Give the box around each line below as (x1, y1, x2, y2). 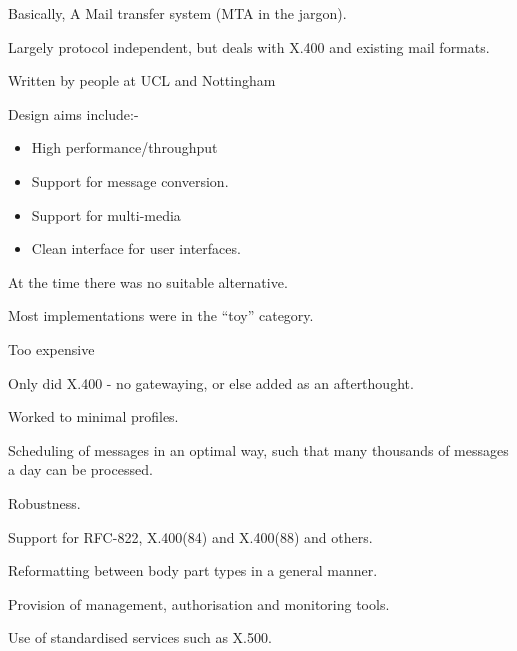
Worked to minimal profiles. (8, 406, 179, 427)
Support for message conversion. (31, 170, 229, 191)
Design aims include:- (8, 103, 139, 124)
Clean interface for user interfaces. (31, 238, 241, 259)
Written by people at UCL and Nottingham (8, 70, 276, 91)
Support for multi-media (31, 204, 181, 225)
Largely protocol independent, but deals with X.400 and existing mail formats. (8, 36, 490, 57)
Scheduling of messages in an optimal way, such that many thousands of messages (8, 439, 509, 460)
